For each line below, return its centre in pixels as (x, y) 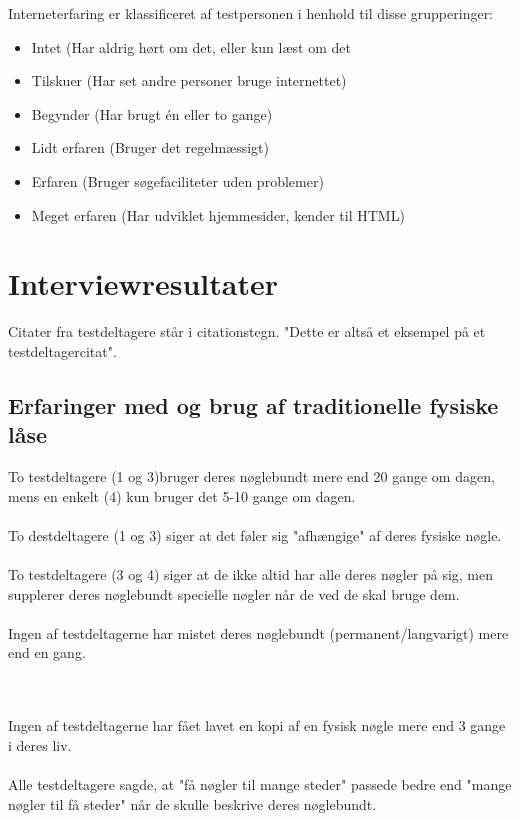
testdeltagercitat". (62, 350)
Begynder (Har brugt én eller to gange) (152, 113)
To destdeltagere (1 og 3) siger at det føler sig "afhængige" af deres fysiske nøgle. (255, 534)
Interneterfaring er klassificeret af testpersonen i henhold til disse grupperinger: (251, 13)
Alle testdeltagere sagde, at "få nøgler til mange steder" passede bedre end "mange (260, 783)
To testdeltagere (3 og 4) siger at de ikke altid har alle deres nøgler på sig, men (251, 574)
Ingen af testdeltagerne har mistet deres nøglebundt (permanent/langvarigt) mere (258, 632)
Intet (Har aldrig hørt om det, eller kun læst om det (191, 46)
